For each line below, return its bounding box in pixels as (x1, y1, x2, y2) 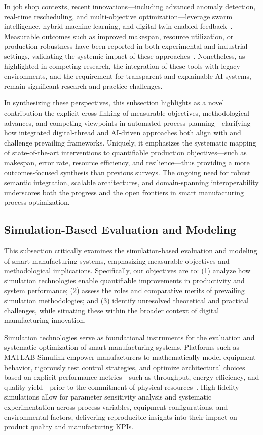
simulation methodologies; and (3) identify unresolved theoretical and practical (4, 295, 249, 306)
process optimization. (4, 197, 70, 207)
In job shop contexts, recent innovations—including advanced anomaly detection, (4, 1, 256, 11)
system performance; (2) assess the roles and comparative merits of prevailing (4, 285, 245, 296)
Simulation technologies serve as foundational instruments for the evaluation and (4, 332, 255, 342)
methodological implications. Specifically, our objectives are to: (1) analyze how (4, 265, 251, 276)
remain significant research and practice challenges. (4, 80, 163, 91)
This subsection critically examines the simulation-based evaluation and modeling (4, 245, 257, 256)
